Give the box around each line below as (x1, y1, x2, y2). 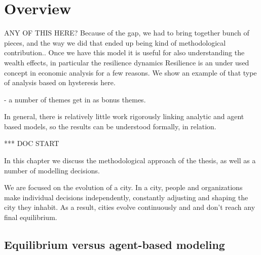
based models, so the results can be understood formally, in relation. (4, 121, 216, 131)
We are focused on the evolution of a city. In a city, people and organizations (4, 182, 243, 193)
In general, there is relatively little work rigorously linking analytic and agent (4, 111, 244, 122)
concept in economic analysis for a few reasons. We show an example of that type (4, 67, 257, 78)
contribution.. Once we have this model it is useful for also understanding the (4, 47, 245, 58)
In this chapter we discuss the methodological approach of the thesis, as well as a (4, 155, 256, 166)
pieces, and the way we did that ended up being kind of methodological (4, 37, 226, 48)
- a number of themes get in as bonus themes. (4, 94, 146, 104)
